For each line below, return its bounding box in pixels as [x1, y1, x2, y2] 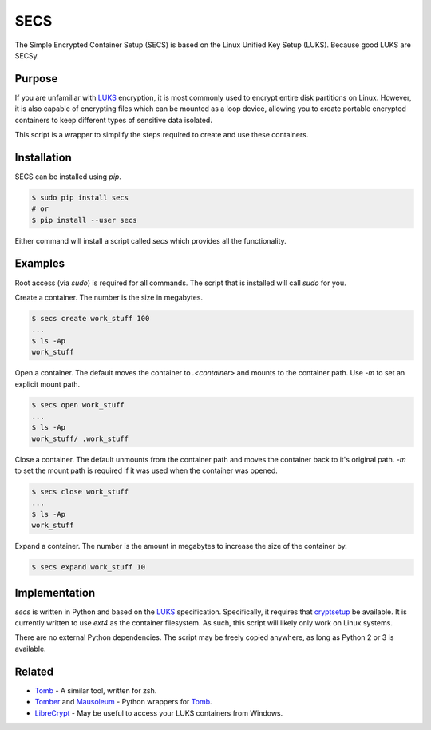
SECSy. [14, 50, 39, 60]
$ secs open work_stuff [31, 400, 125, 410]
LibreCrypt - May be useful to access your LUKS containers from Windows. [34, 708, 283, 718]
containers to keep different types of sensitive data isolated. [14, 115, 213, 125]
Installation [14, 150, 72, 164]
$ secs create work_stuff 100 [31, 314, 150, 323]
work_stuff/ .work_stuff [31, 434, 129, 443]
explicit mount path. [14, 379, 80, 389]
